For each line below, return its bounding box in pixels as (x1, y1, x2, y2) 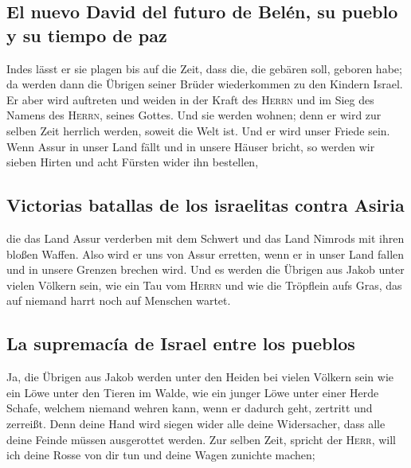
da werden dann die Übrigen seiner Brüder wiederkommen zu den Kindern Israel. (6, 76, 403, 92)
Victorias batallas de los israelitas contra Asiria (6, 193, 405, 217)
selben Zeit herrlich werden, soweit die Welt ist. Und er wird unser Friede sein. (6, 122, 390, 138)
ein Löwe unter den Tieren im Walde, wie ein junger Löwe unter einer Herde (6, 384, 379, 400)
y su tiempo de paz (6, 22, 167, 47)
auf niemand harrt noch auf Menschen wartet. (6, 292, 231, 309)
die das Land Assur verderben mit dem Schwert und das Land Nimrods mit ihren (6, 229, 405, 246)
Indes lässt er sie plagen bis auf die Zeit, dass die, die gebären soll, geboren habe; (6, 60, 402, 76)
